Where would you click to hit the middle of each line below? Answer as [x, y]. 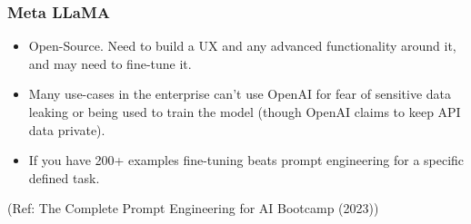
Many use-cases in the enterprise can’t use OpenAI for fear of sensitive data [240, 94]
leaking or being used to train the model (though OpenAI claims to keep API [245, 112]
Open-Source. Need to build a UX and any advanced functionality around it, [242, 46]
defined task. [64, 177]
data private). [67, 129]
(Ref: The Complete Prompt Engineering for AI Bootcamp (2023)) [193, 208]
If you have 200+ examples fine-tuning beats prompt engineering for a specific [246, 160]
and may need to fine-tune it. [110, 63]
